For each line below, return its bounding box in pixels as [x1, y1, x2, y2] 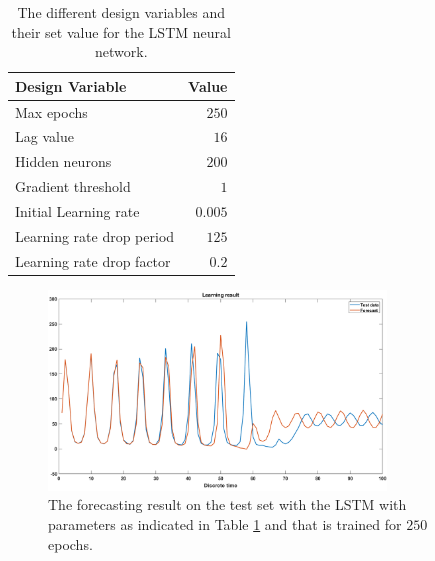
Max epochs [15, 101, 88, 122]
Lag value [15, 126, 74, 147]
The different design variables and [17, 2, 226, 22]
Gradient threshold [15, 176, 131, 197]
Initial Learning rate [15, 201, 140, 221]
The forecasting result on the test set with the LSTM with [48, 494, 407, 515]
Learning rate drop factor [15, 250, 171, 271]
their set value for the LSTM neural [11, 21, 231, 42]
